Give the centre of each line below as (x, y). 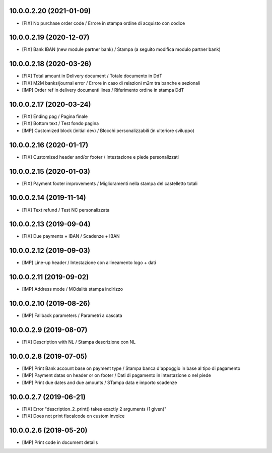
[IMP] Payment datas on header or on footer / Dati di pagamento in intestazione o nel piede (116, 375)
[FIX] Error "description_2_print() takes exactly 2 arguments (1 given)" (94, 409)
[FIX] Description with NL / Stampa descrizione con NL (79, 342)
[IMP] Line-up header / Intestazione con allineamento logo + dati (89, 263)
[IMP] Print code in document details (60, 442)
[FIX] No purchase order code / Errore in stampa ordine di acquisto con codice (104, 23)
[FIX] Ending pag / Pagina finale (55, 116)
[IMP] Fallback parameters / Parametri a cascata (72, 315)
